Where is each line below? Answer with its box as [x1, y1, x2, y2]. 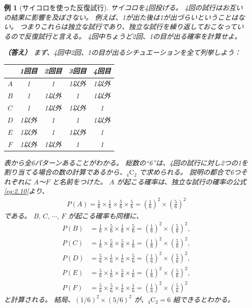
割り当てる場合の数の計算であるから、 [4, 167, 126, 177]
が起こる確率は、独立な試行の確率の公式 [117, 176, 247, 186]
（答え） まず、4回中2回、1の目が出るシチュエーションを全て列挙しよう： [4, 47, 241, 57]
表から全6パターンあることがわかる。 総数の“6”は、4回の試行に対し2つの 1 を [4, 157, 248, 167]
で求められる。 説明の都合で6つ [139, 167, 241, 177]
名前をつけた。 [59, 176, 107, 186]
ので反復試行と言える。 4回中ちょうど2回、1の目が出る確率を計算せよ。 [10, 31, 242, 41]
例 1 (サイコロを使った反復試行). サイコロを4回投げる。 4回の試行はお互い [4, 2, 243, 12]
